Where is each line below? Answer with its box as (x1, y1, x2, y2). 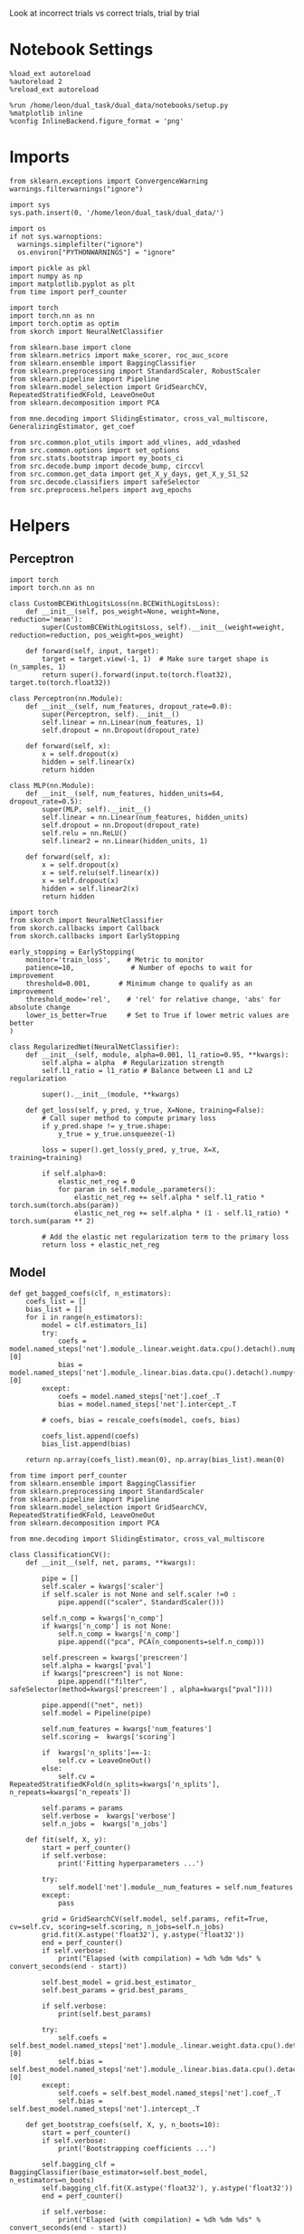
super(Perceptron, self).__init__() (42, 709, 180, 718)
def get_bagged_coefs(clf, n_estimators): (9, 1288, 172, 1298)
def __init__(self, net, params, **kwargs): (25, 1558, 196, 1567)
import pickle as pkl (9, 263, 91, 272)
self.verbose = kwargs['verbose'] (42, 1811, 176, 1820)
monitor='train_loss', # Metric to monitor (25, 955, 204, 965)
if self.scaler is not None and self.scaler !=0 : (42, 1590, 237, 1599)
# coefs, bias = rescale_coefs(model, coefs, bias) (42, 1415, 242, 1424)
